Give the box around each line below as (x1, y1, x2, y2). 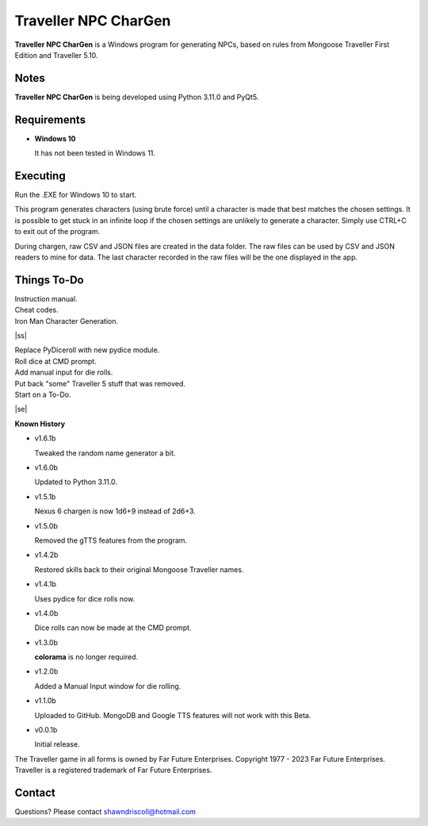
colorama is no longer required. (34, 652, 139, 662)
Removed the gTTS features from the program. (34, 536, 188, 545)
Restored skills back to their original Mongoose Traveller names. (34, 564, 244, 574)
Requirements (14, 113, 86, 126)
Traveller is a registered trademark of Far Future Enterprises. (14, 766, 212, 775)
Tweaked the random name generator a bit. (34, 448, 176, 458)
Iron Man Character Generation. (14, 316, 119, 325)
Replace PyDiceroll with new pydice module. (14, 345, 160, 355)
